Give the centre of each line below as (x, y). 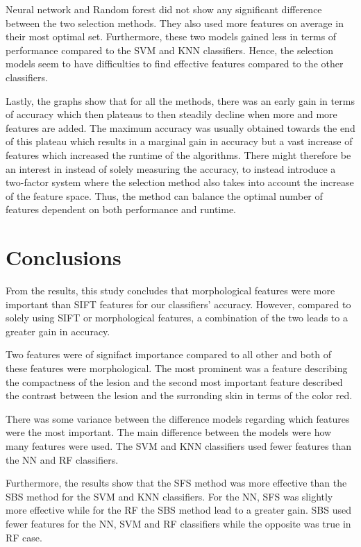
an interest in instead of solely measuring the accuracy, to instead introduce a (171, 168)
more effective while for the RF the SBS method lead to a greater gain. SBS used (178, 510)
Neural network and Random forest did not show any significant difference (164, 9)
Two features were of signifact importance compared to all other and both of (168, 354)
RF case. (24, 537)
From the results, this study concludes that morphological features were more (170, 291)
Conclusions (64, 257)
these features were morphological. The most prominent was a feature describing (177, 368)
